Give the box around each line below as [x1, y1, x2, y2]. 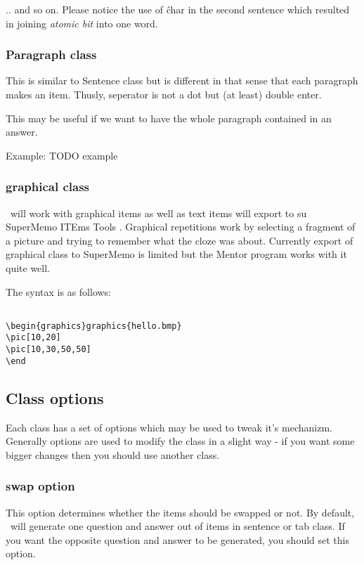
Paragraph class [6, 46, 97, 63]
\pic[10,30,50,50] [6, 344, 91, 355]
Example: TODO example [6, 148, 118, 162]
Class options [6, 387, 104, 408]
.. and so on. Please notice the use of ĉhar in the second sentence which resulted [6, 2, 350, 16]
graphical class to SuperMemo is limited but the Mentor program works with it [6, 247, 347, 261]
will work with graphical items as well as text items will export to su [10, 205, 307, 220]
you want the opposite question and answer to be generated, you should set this [6, 532, 349, 547]
